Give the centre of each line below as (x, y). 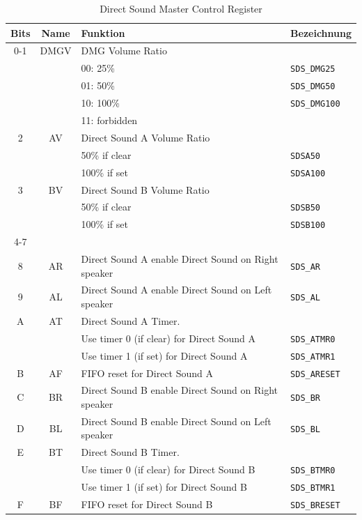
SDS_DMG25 (313, 69)
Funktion (103, 32)
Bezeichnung (321, 32)
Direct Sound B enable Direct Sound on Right (180, 390)
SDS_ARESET (315, 374)
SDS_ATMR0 (313, 339)
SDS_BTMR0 (313, 471)
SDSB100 (308, 225)
